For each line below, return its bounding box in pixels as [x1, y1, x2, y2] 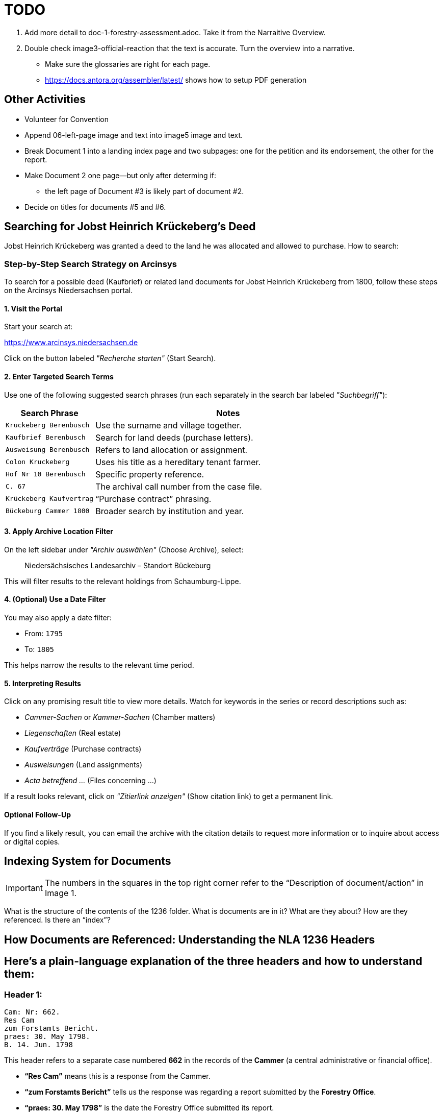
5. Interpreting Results [4, 679, 81, 688]
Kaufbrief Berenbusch [6, 433, 86, 442]
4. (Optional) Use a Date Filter [4, 595, 106, 604]
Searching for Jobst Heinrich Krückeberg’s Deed [4, 220, 256, 233]
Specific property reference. [95, 469, 204, 479]
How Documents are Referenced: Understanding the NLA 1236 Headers [4, 933, 375, 946]
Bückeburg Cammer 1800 [6, 507, 90, 515]
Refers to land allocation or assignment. [95, 444, 248, 455]
